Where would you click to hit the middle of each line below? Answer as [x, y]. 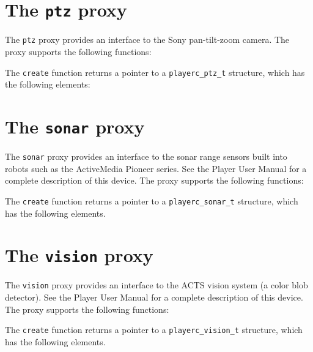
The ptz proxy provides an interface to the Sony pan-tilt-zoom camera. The [147, 39]
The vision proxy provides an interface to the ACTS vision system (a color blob [156, 285]
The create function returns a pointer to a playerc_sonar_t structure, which [152, 200]
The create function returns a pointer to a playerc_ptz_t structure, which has [155, 72]
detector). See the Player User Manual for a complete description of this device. [154, 297]
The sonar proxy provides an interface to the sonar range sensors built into [146, 156]
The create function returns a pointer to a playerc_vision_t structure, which [154, 330]
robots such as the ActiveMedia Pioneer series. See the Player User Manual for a [156, 168]
